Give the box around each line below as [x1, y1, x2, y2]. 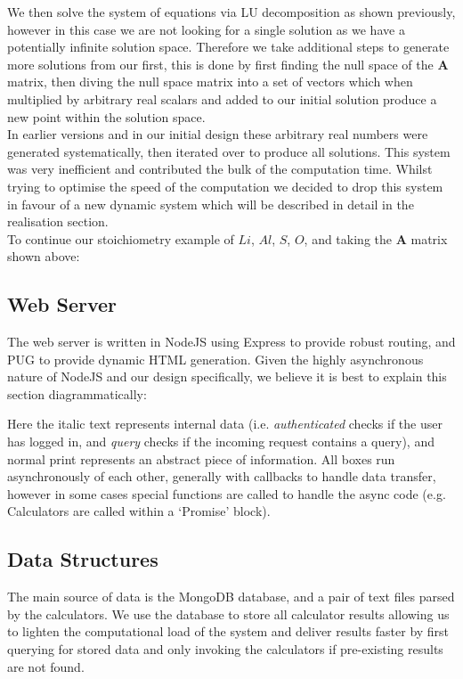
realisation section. [7, 212, 109, 231]
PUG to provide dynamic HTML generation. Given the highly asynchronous [7, 349, 424, 368]
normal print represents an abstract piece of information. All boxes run [7, 449, 395, 468]
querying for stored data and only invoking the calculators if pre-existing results [7, 640, 443, 659]
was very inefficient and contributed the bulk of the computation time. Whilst [7, 160, 433, 178]
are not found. [7, 657, 85, 675]
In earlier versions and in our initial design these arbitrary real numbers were [7, 125, 428, 143]
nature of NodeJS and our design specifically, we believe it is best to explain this [7, 367, 447, 386]
